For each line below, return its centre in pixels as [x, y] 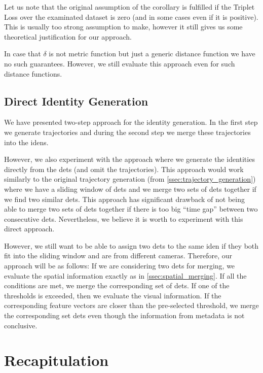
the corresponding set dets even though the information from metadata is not [124, 315]
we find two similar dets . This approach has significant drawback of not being [124, 199]
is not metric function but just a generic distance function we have [152, 54]
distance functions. [33, 73]
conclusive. [21, 325]
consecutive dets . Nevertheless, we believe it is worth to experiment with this [124, 218]
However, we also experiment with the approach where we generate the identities [129, 159]
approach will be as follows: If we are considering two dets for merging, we [120, 266]
